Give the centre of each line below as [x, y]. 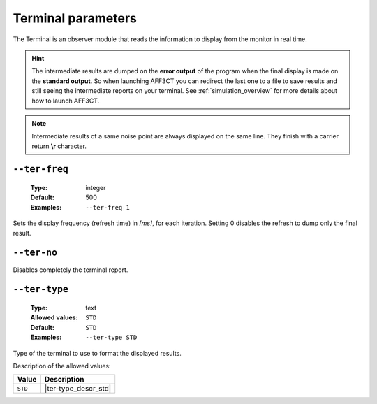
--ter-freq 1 [108, 207]
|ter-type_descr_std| [78, 389]
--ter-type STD [111, 338]
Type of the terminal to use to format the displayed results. [97, 353]
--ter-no [35, 253]
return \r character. [59, 146]
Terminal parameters [75, 18]
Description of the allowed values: [62, 366]
